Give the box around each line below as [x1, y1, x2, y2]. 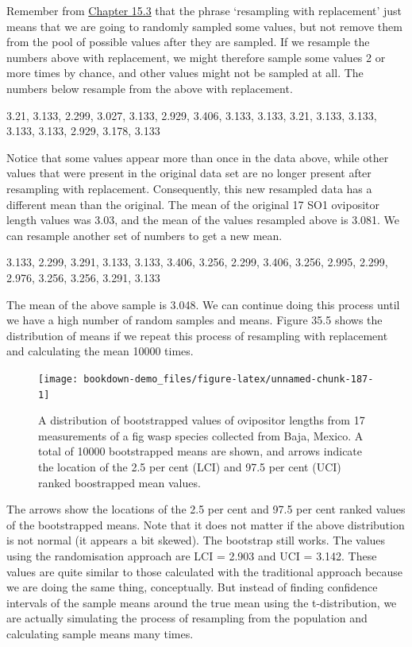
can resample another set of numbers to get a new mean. [6, 227, 283, 243]
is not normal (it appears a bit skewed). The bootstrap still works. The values [6, 532, 386, 548]
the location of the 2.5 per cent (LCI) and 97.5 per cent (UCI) [38, 458, 341, 475]
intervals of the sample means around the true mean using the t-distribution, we [6, 594, 397, 610]
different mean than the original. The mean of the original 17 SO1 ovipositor [6, 196, 380, 212]
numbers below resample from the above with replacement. [6, 79, 293, 96]
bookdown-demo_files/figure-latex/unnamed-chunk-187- [83, 373, 374, 385]
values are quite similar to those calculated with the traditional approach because [6, 563, 403, 579]
